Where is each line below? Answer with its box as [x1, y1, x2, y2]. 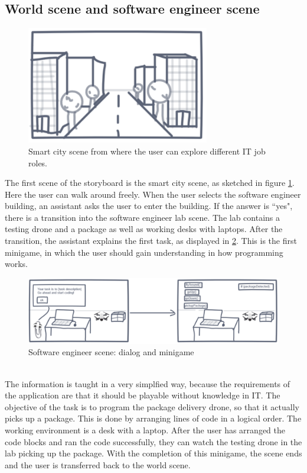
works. [5, 258, 28, 270]
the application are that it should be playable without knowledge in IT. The [5, 389, 280, 401]
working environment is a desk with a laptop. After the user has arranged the [5, 423, 285, 436]
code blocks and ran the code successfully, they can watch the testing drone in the [5, 435, 302, 448]
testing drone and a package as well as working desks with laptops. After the [5, 223, 283, 235]
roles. [28, 156, 48, 169]
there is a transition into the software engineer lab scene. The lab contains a [5, 211, 280, 223]
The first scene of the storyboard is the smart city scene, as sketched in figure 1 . [5, 176, 295, 189]
